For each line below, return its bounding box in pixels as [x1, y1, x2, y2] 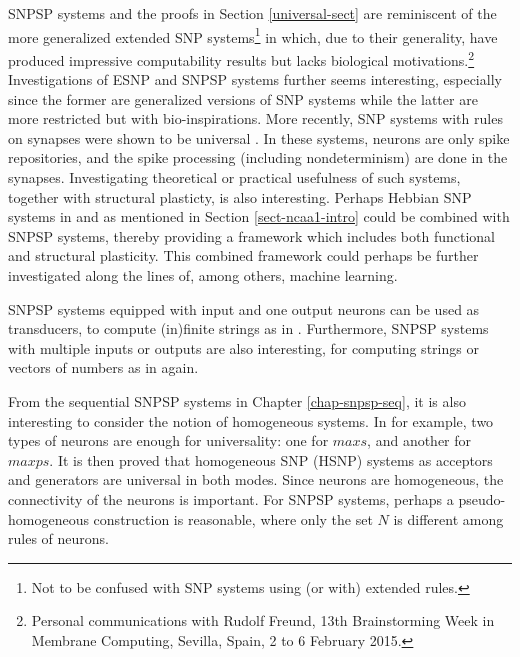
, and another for [367, 430, 472, 451]
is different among [393, 508, 504, 529]
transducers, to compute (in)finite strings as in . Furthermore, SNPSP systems [8, 318, 489, 339]
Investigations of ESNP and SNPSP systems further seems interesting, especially [8, 69, 502, 90]
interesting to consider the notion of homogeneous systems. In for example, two [8, 410, 494, 431]
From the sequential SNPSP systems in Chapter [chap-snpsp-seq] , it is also [8, 391, 466, 411]
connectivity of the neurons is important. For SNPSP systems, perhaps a [8, 488, 454, 509]
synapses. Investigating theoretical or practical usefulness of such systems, [8, 167, 461, 188]
